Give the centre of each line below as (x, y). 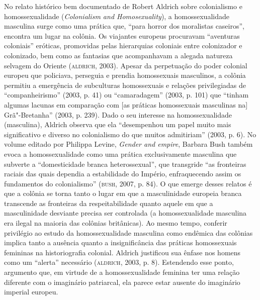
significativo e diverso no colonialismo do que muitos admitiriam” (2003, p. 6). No (130, 134)
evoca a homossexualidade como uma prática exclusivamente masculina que (120, 154)
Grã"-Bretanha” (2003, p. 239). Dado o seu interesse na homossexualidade (118, 114)
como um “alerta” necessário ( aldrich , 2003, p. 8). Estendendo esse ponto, (119, 262)
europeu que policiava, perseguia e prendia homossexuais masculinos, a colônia (125, 75)
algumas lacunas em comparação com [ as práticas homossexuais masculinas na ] (126, 104)
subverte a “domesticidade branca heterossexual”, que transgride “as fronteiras (125, 164)
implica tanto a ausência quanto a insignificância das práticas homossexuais (120, 242)
